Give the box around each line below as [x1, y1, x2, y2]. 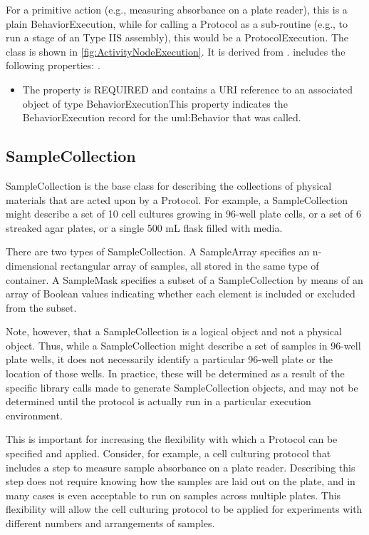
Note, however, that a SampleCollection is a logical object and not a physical [6, 324, 342, 339]
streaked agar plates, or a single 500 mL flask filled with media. [6, 220, 283, 235]
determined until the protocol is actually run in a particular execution [6, 394, 311, 409]
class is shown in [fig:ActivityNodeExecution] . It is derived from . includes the [6, 44, 345, 58]
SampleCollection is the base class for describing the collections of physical [6, 178, 332, 193]
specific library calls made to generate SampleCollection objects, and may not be [6, 379, 358, 394]
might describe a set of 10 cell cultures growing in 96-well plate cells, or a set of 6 [6, 206, 362, 221]
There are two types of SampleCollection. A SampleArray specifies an [6, 244, 310, 259]
